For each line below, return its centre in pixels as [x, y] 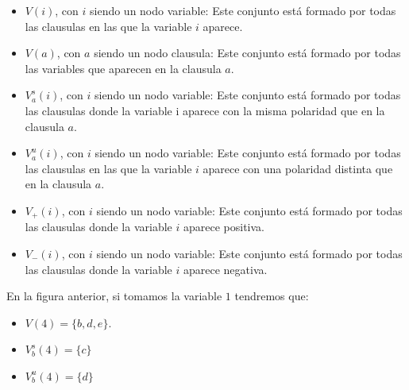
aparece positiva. [224, 227]
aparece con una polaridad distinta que [298, 168]
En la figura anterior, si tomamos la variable [114, 296]
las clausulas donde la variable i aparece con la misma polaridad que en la [205, 110]
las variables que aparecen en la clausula [123, 68]
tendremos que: [272, 296]
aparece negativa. [225, 269]
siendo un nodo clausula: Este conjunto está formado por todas [247, 53]
